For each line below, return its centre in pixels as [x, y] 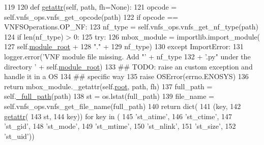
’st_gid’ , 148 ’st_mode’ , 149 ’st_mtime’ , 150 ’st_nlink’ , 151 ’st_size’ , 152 [120, 126]
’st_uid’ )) [19, 136]
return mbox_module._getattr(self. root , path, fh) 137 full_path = [108, 86]
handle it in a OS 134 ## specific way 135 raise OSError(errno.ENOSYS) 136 [126, 76]
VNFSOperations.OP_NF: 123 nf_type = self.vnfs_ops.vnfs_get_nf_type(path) [131, 27]
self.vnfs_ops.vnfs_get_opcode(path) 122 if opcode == [91, 16]
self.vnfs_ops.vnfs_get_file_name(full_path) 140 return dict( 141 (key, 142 [123, 106]
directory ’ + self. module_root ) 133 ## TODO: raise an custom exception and [128, 66]
